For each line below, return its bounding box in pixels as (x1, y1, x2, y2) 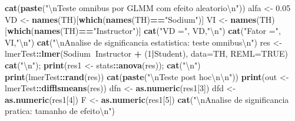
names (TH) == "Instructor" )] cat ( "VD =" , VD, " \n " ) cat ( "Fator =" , (34, 25, 281, 37)
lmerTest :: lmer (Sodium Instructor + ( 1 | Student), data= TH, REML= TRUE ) (5, 47, 289, 60)
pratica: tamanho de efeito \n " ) (5, 105, 115, 117)
